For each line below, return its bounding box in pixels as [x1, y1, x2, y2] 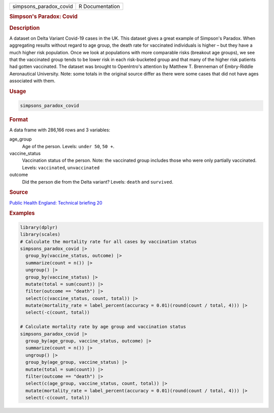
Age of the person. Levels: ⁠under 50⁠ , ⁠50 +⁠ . [22, 143, 115, 149]
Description [9, 24, 40, 31]
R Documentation [79, 3, 120, 10]
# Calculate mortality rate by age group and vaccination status [20, 324, 186, 330]
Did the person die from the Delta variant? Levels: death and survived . [22, 179, 174, 185]
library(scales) [20, 231, 61, 237]
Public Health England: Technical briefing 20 [9, 199, 102, 205]
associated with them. [9, 78, 56, 84]
